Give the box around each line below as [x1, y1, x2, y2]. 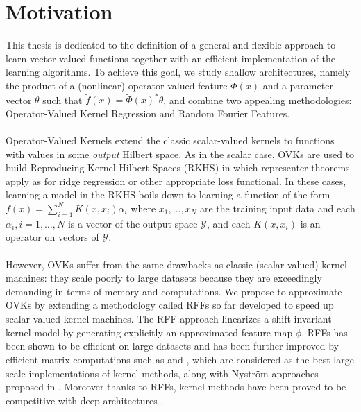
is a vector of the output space [67, 216, 198, 230]
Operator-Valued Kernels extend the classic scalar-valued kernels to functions [6, 133, 335, 147]
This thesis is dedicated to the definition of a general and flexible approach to [6, 37, 336, 52]
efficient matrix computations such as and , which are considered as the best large [6, 352, 354, 366]
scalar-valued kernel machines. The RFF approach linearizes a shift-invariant [6, 311, 332, 325]
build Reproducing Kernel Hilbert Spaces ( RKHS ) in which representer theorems [6, 160, 350, 175]
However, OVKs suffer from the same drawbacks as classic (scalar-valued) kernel [6, 257, 347, 271]
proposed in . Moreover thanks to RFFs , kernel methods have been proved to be [6, 379, 346, 394]
